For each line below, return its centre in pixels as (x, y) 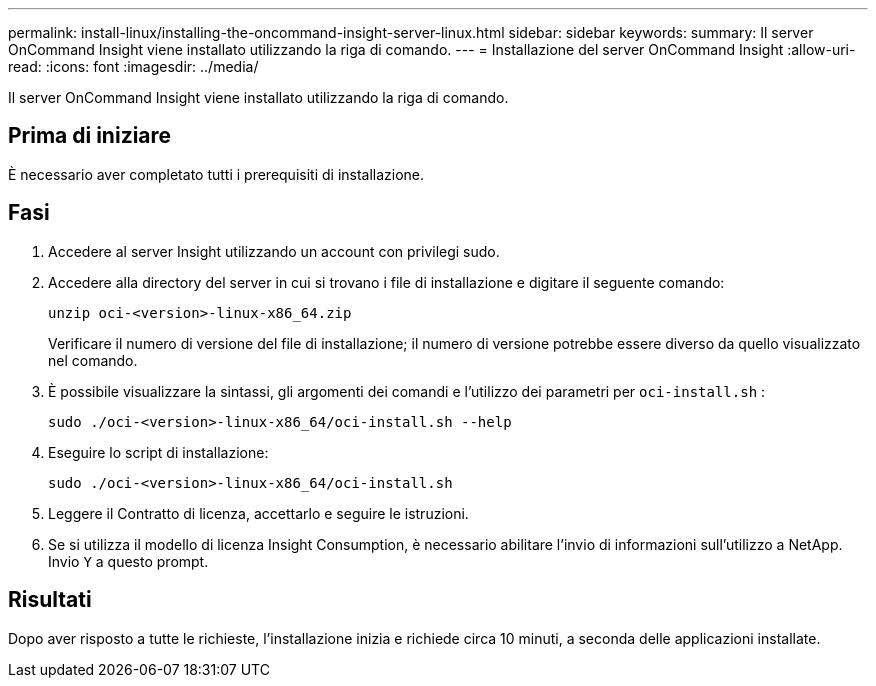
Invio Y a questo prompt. (128, 561)
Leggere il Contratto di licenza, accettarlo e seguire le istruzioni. (258, 513)
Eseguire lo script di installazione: (158, 452)
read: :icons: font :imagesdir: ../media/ (133, 66)
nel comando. (93, 360)
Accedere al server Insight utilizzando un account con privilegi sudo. (274, 251)
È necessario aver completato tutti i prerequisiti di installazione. (216, 174)
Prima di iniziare (90, 136)
